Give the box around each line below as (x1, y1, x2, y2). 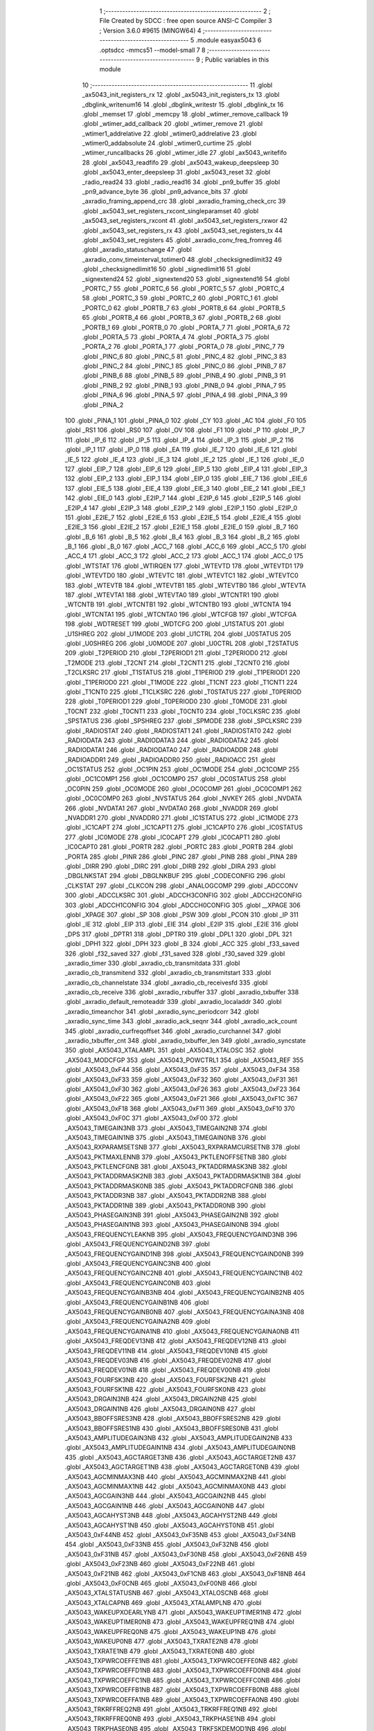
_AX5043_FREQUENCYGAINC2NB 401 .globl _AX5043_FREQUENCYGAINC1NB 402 (64, 1269, 303, 1277)
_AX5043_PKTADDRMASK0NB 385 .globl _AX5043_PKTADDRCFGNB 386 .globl (64, 1181, 294, 1190)
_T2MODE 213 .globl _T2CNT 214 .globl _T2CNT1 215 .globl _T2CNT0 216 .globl (64, 658, 290, 667)
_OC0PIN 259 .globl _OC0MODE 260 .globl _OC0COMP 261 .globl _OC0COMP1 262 (64, 784, 302, 793)
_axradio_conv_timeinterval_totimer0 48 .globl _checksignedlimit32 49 (82, 255, 282, 263)
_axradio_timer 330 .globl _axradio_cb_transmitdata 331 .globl (64, 959, 240, 967)
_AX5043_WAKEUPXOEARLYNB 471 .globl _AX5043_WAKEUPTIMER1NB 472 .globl (64, 1608, 301, 1617)
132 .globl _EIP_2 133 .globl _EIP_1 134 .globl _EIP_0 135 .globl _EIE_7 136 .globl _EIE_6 (64, 474, 308, 483)
